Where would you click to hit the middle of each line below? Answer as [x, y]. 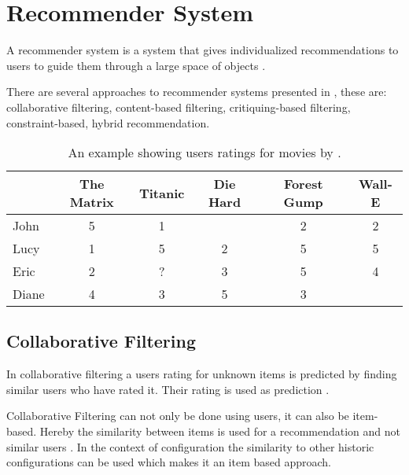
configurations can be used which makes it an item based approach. [169, 462]
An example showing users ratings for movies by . [204, 153]
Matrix [92, 202]
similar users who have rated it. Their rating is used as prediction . [168, 389]
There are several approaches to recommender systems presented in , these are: [197, 92]
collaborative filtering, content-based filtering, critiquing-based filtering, [179, 107]
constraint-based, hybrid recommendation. [108, 122]
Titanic [162, 193]
